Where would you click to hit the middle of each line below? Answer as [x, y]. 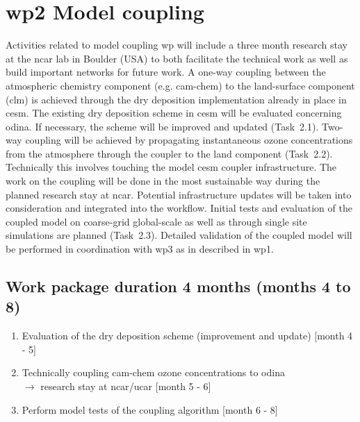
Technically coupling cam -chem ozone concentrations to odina [153, 372]
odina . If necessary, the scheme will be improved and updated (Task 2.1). [162, 126]
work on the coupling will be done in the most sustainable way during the [163, 181]
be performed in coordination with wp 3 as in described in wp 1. [140, 249]
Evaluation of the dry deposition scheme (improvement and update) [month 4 [187, 336]
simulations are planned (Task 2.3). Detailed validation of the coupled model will [179, 235]
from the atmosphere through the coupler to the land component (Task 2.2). [169, 153]
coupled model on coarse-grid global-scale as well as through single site [156, 221]
